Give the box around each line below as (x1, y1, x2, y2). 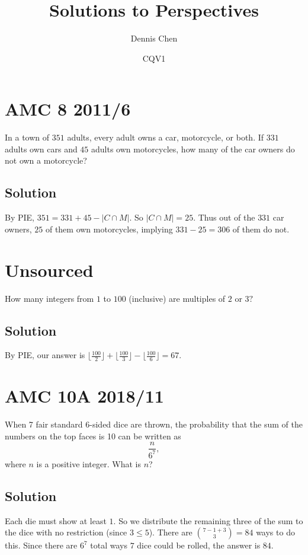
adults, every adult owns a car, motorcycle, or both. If (67, 131, 264, 143)
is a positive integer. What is (36, 457, 141, 470)
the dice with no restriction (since (5, 526, 127, 538)
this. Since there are (5, 539, 78, 551)
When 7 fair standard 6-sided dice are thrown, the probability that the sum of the (5, 418, 303, 430)
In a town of (5, 131, 50, 143)
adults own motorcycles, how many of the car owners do (91, 142, 295, 155)
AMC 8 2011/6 (5, 97, 131, 121)
